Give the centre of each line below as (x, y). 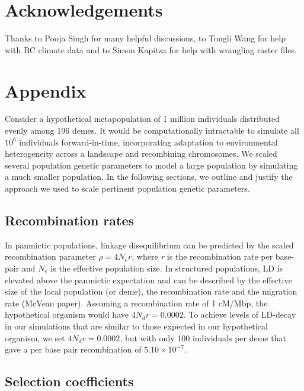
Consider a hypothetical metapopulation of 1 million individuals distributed (142, 119)
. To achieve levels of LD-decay (240, 314)
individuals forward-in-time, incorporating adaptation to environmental (148, 142)
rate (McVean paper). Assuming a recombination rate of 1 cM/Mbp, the (136, 303)
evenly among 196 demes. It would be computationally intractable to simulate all (152, 130)
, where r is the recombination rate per (202, 256)
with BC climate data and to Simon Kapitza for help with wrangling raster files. (151, 49)
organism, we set (35, 337)
